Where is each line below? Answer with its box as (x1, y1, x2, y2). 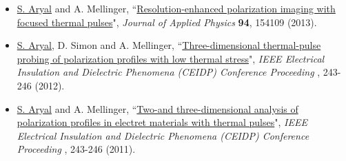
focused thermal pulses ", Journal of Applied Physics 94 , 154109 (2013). (17, 14, 317, 29)
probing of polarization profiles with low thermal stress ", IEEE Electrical (17, 51, 325, 65)
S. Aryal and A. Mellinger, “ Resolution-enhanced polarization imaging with (17, 1, 336, 15)
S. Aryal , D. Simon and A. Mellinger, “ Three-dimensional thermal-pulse (17, 38, 321, 52)
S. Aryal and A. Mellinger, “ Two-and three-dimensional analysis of (17, 101, 298, 116)
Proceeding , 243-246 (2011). (17, 142, 136, 156)
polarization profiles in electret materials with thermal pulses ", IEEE (17, 115, 307, 129)
